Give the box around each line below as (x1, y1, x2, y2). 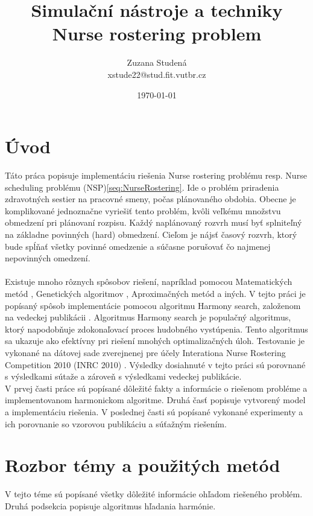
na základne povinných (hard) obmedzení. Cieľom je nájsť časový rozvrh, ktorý (5, 228, 297, 240)
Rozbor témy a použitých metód (5, 453, 280, 477)
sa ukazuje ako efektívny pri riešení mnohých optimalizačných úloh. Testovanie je (5, 334, 305, 347)
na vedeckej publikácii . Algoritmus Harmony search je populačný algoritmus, (5, 311, 291, 323)
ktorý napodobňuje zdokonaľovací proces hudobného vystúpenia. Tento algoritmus (5, 322, 308, 335)
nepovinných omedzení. (5, 252, 90, 264)
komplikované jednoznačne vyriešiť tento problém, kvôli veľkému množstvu (5, 204, 281, 217)
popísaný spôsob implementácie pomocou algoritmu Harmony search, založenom (5, 299, 301, 311)
